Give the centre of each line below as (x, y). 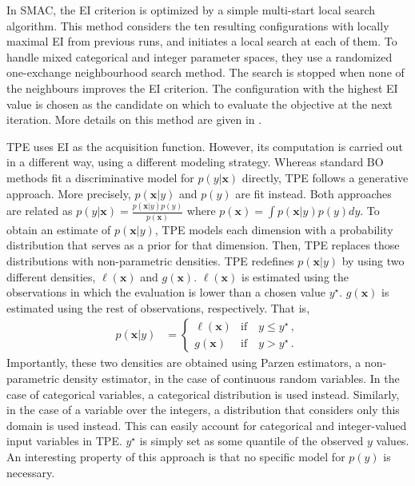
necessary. (31, 472)
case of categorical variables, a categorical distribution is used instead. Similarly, (203, 394)
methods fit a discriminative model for (100, 177)
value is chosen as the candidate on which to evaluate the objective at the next (200, 104)
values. (393, 441)
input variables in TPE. (64, 441)
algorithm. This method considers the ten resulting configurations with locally (198, 25)
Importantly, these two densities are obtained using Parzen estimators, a (184, 363)
